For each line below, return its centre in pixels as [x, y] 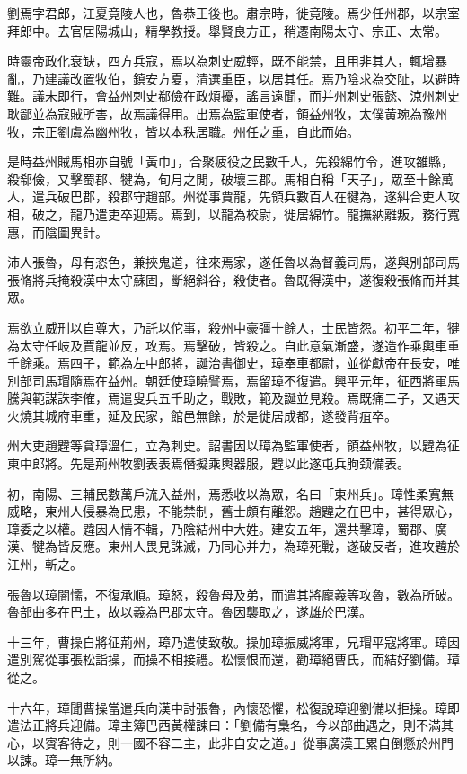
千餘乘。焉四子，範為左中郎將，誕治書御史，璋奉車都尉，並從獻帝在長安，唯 [233, 363]
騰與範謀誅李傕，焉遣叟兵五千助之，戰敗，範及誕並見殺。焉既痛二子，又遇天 [233, 398]
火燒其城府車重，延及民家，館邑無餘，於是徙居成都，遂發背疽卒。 [202, 415]
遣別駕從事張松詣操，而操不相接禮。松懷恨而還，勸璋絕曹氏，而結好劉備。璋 [233, 659]
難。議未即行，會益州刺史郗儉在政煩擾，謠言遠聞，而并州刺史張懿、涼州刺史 [233, 96]
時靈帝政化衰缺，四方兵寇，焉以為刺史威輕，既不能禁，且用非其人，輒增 [221, 61]
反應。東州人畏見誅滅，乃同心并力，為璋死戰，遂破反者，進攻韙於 [264, 546]
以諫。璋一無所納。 [64, 760]
